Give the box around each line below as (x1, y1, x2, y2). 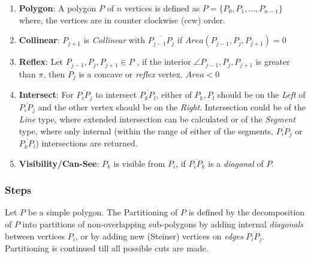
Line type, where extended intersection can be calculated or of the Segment (19, 113, 295, 125)
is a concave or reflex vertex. (78, 67, 183, 80)
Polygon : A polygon (19, 2, 96, 14)
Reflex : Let (19, 55, 64, 68)
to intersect (95, 88, 137, 101)
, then (43, 67, 65, 80)
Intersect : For (19, 88, 74, 101)
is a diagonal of (208, 157, 264, 169)
